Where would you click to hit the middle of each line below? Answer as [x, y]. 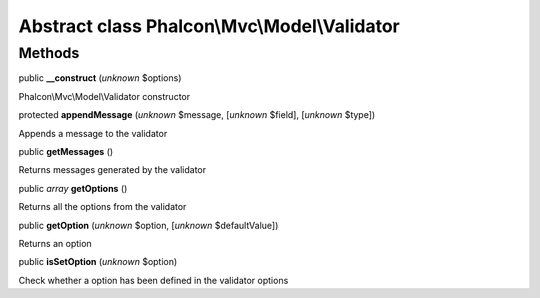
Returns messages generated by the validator [112, 170]
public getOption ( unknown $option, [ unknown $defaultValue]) [148, 225]
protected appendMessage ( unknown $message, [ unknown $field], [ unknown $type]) [197, 115]
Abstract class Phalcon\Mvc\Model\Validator [209, 26]
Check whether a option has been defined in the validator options [153, 280]
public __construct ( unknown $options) [100, 78]
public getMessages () [66, 151]
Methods [49, 53]
